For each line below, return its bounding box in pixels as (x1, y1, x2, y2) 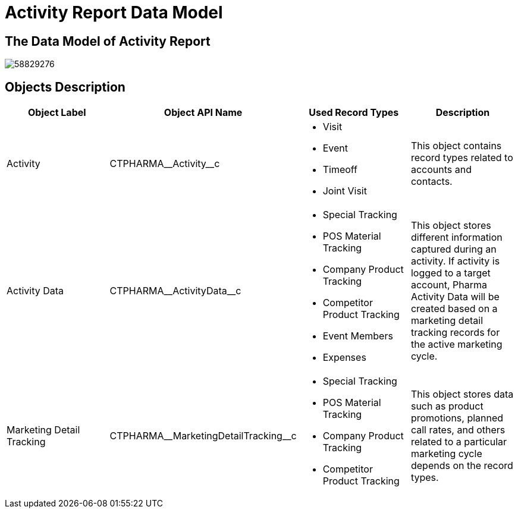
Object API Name (164, 106, 243, 119)
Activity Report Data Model (5, 2, 223, 23)
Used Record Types (309, 106, 399, 119)
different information (410, 231, 503, 244)
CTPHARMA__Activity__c (109, 158, 220, 170)
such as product (410, 400, 484, 413)
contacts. (410, 175, 453, 188)
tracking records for (410, 326, 500, 339)
